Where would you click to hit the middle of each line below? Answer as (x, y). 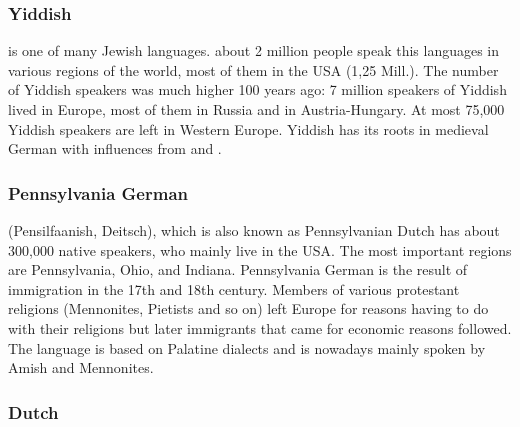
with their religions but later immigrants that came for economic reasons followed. (260, 327)
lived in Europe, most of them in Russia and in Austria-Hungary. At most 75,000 (256, 109)
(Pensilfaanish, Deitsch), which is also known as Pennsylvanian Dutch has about (254, 230)
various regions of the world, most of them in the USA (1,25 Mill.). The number (253, 69)
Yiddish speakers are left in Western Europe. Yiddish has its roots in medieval (248, 128)
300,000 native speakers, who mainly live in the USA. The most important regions (260, 249)
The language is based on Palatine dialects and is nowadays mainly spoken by (247, 347)
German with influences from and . (115, 148)
